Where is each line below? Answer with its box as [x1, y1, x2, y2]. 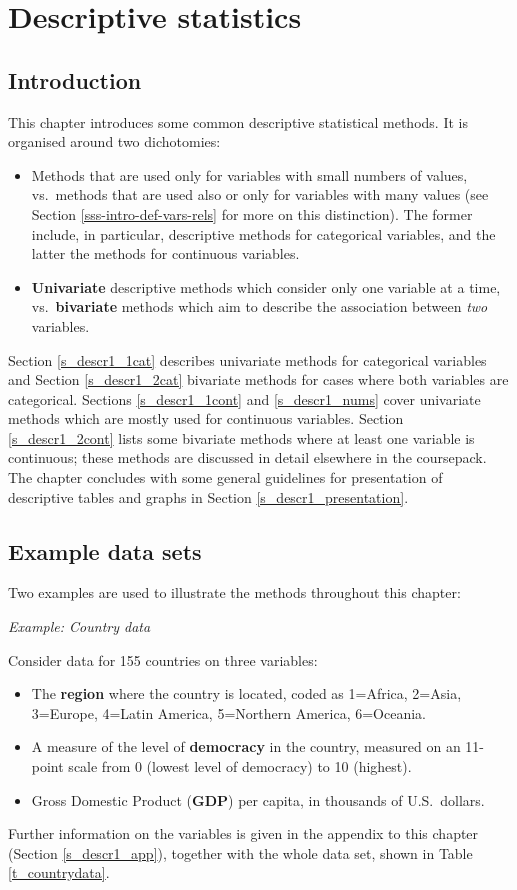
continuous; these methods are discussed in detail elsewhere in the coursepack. [8, 447, 487, 468]
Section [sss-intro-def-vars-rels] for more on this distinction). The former [31, 203, 473, 224]
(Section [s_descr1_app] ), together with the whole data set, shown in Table [8, 842, 473, 863]
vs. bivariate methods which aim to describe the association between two [31, 296, 488, 317]
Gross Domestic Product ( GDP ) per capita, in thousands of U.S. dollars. [31, 789, 485, 810]
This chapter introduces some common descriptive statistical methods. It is [8, 111, 468, 132]
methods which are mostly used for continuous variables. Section [8, 408, 404, 429]
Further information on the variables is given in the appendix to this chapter [8, 823, 479, 844]
